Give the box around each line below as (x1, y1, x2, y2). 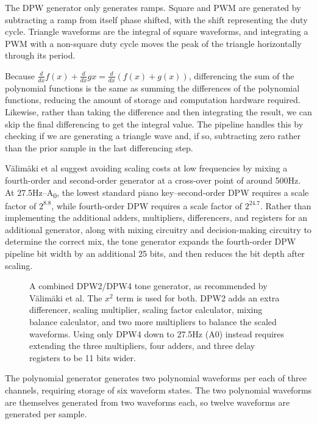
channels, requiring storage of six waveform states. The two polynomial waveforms (5, 383, 312, 396)
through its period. (5, 49, 76, 62)
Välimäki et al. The (29, 291, 102, 304)
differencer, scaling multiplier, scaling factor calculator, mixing (29, 303, 263, 316)
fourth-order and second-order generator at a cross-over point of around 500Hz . (5, 173, 301, 186)
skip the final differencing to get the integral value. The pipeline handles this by (5, 117, 304, 130)
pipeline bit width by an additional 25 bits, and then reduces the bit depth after (5, 247, 305, 260)
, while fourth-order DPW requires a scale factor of (51, 199, 243, 212)
